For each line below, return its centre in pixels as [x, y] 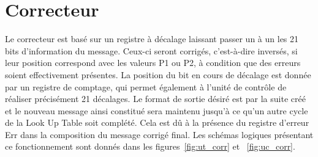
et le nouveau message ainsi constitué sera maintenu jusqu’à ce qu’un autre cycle [157, 110]
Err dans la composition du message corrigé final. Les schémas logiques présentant [159, 134]
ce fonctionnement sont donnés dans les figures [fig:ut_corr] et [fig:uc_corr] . [150, 146]
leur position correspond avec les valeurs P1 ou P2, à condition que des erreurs [153, 63]
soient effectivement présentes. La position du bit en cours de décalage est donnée [158, 74]
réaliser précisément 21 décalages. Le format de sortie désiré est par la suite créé [155, 99]
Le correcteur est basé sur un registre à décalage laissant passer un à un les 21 [152, 39]
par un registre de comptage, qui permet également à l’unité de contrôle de [146, 86]
